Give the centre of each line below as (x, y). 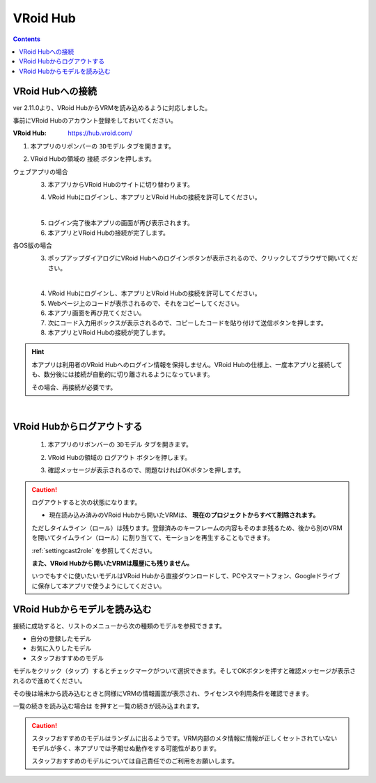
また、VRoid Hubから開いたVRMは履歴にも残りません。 (112, 563)
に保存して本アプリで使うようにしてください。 (99, 586)
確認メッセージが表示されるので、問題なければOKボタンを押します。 (146, 470)
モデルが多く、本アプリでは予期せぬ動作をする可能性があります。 (126, 748)
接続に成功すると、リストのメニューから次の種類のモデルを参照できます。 (119, 626)
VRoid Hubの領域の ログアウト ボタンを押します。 (119, 457)
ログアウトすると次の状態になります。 (86, 502)
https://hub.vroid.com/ (100, 133)
